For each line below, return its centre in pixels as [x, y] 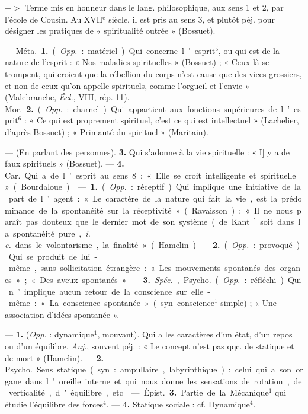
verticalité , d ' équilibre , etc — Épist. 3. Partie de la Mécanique [139, 392]
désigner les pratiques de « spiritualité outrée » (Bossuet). [110, 31]
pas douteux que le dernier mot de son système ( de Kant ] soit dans [160, 222]
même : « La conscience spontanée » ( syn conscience [111, 303]
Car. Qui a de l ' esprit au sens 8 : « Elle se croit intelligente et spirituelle [150, 175]
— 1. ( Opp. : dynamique [49, 334]
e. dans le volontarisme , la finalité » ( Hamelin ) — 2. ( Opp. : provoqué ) [153, 245]
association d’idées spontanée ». [62, 314]
